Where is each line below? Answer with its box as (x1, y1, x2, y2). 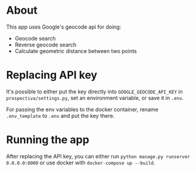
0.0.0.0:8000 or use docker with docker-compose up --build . (6, 159, 155, 166)
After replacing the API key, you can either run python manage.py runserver (6, 152, 191, 160)
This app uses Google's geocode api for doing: (6, 23, 122, 30)
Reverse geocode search (14, 41, 77, 48)
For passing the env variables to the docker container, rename (6, 105, 159, 113)
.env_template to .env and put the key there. (6, 112, 115, 119)
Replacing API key (6, 68, 98, 82)
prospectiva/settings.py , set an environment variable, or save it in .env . (6, 94, 184, 101)
